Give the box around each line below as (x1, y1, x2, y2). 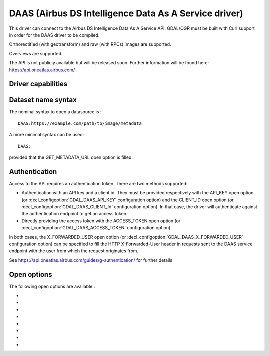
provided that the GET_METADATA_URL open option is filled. (9, 154, 133, 160)
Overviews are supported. (9, 50, 63, 56)
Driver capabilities (9, 80, 68, 88)
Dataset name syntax (9, 96, 77, 104)
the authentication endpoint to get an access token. (21, 211, 128, 217)
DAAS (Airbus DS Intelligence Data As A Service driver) (9, 8, 243, 19)
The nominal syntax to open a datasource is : (9, 109, 102, 115)
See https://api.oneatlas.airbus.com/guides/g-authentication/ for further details (9, 257, 172, 263)
